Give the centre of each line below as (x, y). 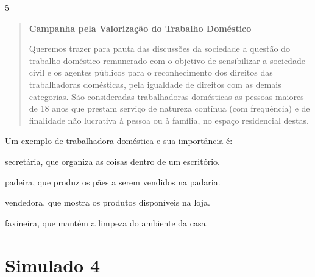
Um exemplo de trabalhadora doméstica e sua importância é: (119, 141)
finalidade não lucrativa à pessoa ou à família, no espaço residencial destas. (169, 120)
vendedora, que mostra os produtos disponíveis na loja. (108, 202)
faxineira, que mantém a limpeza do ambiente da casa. (107, 222)
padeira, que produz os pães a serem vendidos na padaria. (113, 182)
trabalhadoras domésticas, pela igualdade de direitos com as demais (155, 84)
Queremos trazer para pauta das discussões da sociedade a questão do (159, 49)
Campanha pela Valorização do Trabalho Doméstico (140, 28)
